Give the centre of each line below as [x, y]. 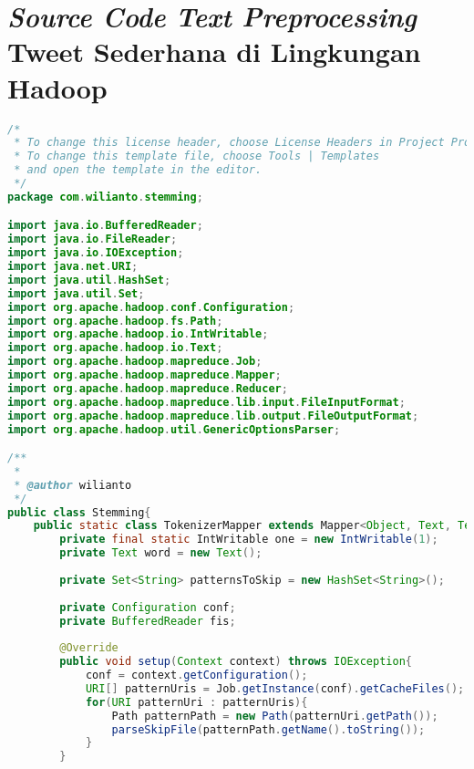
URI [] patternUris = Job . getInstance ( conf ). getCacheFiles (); [275, 688]
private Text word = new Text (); [161, 553]
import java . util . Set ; [76, 293]
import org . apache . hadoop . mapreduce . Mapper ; [144, 375]
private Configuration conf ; [148, 607]
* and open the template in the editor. [138, 170]
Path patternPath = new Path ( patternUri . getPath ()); [275, 716]
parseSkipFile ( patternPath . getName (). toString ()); [268, 729]
